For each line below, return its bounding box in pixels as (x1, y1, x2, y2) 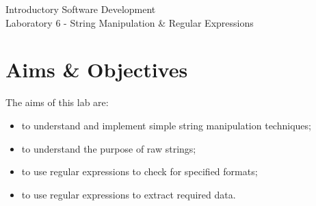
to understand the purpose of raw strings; (21, 141, 196, 155)
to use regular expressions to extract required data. (21, 187, 236, 201)
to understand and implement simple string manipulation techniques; (21, 118, 311, 132)
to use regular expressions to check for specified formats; (21, 164, 258, 179)
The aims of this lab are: (5, 95, 109, 110)
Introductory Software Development (5, 2, 156, 16)
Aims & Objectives (5, 55, 188, 83)
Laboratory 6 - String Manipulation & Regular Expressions (5, 15, 254, 29)
